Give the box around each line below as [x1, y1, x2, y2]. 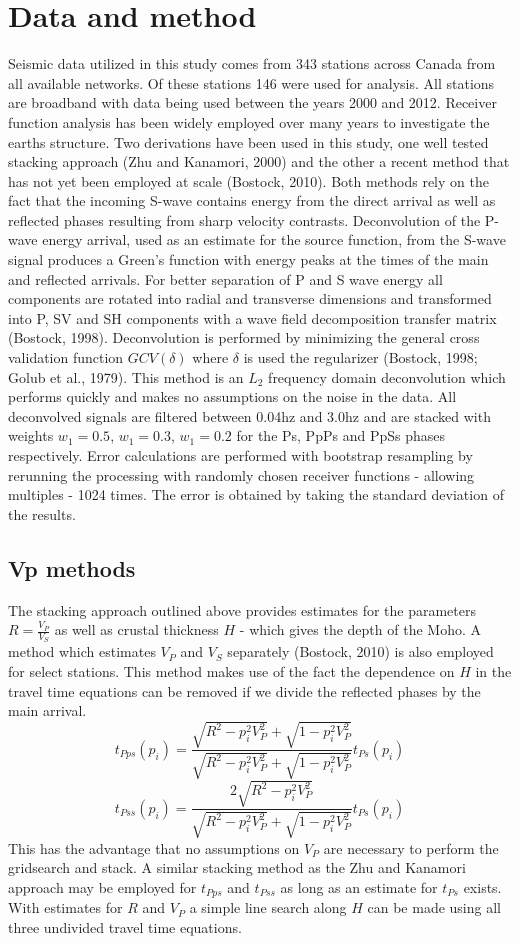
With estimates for [8, 897, 123, 918]
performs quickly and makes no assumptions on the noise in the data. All [8, 386, 457, 407]
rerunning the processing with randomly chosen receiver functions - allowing [8, 464, 475, 485]
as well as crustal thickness [54, 619, 219, 640]
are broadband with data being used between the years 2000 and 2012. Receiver [8, 92, 497, 113]
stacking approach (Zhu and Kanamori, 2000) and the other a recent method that [8, 151, 510, 172]
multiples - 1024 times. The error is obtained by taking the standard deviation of [8, 484, 504, 505]
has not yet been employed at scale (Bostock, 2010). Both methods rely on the [8, 170, 489, 191]
